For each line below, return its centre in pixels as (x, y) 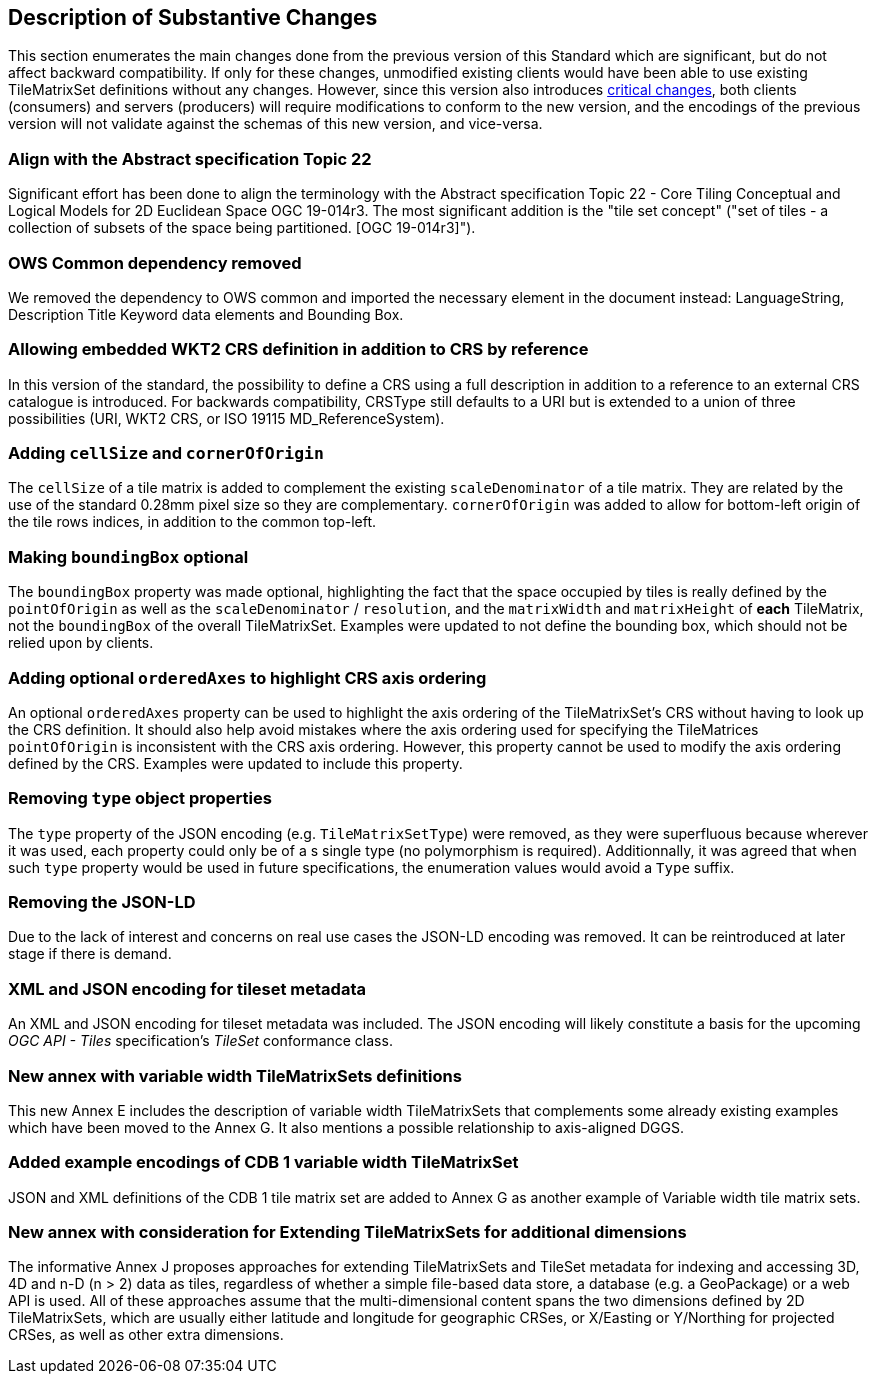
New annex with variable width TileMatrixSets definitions (235, 1075)
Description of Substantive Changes (193, 17)
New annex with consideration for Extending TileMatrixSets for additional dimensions (347, 1232)
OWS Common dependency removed (155, 262)
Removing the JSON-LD (102, 902)
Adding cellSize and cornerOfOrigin (166, 453)
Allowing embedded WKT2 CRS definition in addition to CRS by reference (298, 349)
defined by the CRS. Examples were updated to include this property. (235, 763)
